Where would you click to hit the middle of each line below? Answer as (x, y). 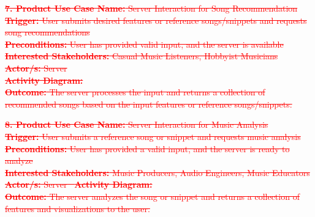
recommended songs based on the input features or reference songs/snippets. (149, 104)
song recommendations (47, 32)
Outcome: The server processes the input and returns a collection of (135, 92)
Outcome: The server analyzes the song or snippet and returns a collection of (152, 196)
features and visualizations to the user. (78, 208)
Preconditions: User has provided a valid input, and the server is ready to (147, 148)
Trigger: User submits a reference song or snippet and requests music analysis (153, 136)
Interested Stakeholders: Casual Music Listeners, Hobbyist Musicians (142, 56)
